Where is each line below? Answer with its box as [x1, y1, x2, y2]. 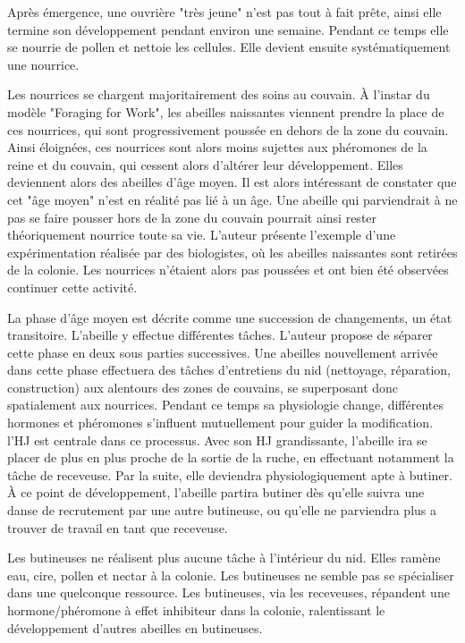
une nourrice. [7, 55, 80, 73]
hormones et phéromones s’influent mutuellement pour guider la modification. [7, 413, 434, 432]
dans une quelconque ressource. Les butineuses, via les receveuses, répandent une [7, 583, 450, 602]
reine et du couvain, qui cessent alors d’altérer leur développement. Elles [7, 155, 403, 173]
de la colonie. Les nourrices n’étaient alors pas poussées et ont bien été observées [7, 260, 449, 279]
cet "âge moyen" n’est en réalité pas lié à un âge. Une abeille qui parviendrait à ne [7, 190, 458, 208]
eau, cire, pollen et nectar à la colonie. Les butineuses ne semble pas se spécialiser [7, 565, 454, 584]
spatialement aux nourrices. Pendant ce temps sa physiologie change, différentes [7, 395, 444, 414]
